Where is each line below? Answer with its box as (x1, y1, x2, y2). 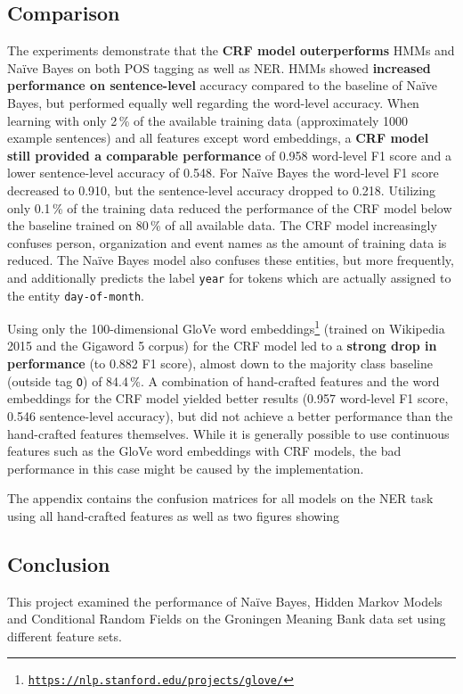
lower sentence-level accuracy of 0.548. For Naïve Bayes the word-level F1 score (7, 163, 439, 182)
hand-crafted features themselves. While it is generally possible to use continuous (7, 424, 450, 442)
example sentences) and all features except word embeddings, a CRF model (7, 128, 429, 147)
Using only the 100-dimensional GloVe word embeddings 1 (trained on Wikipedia (7, 317, 445, 337)
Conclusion (7, 549, 110, 577)
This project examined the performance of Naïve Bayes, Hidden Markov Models (7, 591, 443, 610)
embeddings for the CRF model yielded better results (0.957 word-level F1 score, (7, 389, 449, 408)
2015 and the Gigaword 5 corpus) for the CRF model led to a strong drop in (7, 336, 437, 355)
